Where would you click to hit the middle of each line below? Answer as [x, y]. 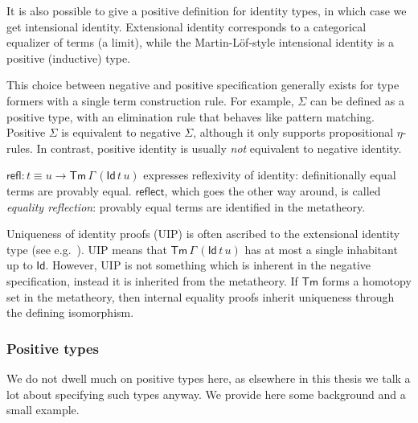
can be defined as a [357, 100]
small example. [43, 410]
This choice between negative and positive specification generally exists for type [203, 85]
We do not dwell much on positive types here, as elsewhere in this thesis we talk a [209, 378]
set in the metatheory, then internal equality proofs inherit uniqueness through [201, 296]
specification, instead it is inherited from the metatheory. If [152, 280]
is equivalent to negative [121, 132]
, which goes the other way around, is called [273, 190]
